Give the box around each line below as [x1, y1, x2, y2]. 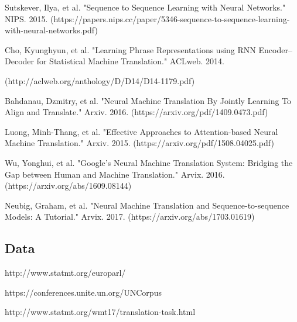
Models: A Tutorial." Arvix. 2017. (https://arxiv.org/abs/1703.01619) [5, 210, 255, 223]
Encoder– [258, 43, 292, 56]
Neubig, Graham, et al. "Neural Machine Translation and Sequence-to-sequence [5, 199, 289, 211]
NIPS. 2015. [5, 12, 48, 25]
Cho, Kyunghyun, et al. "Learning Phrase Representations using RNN [5, 43, 256, 56]
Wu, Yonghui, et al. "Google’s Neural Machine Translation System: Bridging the [5, 156, 293, 168]
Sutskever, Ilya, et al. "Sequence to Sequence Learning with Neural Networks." [5, 1, 286, 13]
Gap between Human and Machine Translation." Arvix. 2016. [5, 168, 225, 180]
